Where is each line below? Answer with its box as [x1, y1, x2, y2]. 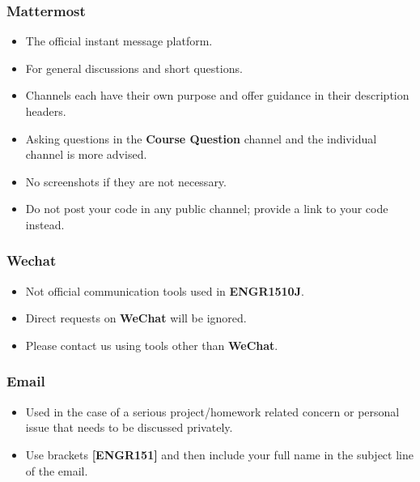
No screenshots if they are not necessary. [25, 173, 227, 190]
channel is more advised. [25, 146, 147, 163]
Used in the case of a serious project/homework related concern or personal [25, 403, 400, 420]
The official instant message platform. [25, 32, 213, 49]
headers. [25, 103, 66, 119]
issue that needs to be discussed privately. [25, 419, 233, 436]
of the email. [25, 462, 88, 479]
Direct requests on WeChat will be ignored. [25, 309, 247, 326]
